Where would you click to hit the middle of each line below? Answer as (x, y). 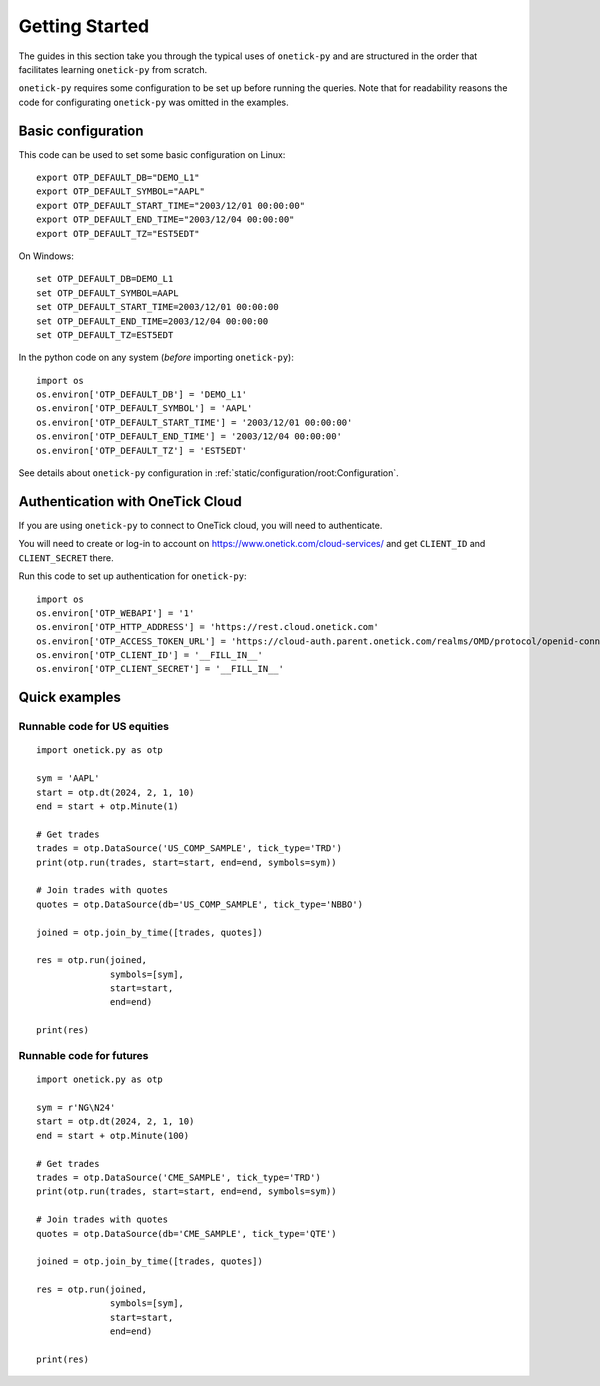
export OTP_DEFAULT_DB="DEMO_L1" (118, 178)
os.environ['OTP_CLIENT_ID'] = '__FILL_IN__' (150, 655)
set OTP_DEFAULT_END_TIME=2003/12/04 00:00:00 (152, 321)
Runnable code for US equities (94, 727)
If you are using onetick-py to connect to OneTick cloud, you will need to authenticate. (200, 525)
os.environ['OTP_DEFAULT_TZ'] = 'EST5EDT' (142, 450)
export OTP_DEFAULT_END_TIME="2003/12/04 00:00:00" (165, 219)
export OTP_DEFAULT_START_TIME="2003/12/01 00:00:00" (170, 205)
